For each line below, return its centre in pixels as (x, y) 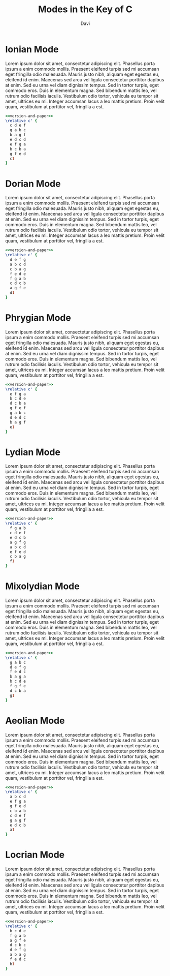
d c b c (18, 945)
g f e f (18, 408)
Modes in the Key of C (85, 9)
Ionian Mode (32, 49)
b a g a (18, 677)
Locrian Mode (35, 855)
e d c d (18, 140)
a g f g (18, 542)
